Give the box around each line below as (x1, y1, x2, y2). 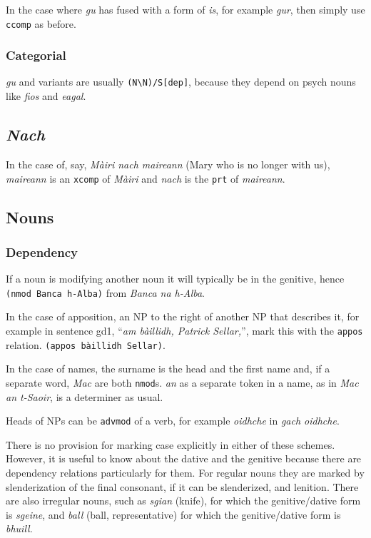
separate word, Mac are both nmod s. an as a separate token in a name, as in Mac (6, 375, 359, 390)
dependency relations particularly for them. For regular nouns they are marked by (6, 465, 365, 480)
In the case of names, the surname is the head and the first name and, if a (6, 361, 330, 376)
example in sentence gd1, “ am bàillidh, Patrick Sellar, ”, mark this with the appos (6, 323, 363, 338)
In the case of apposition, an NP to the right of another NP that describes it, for (6, 309, 360, 324)
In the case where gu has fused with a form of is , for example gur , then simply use (6, 2, 365, 16)
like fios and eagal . (6, 88, 86, 103)
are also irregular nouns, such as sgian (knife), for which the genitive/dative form (6, 493, 361, 508)
